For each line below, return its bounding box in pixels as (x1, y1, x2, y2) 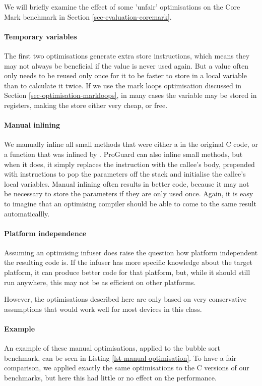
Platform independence (4, 228, 87, 238)
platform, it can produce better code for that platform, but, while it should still (4, 267, 250, 278)
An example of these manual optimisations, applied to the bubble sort (4, 343, 220, 353)
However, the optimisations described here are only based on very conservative (4, 294, 246, 304)
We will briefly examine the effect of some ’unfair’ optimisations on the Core (4, 2, 240, 12)
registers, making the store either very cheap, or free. (4, 99, 168, 110)
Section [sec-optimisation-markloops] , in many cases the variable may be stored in (4, 90, 257, 100)
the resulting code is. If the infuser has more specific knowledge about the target (4, 257, 252, 267)
